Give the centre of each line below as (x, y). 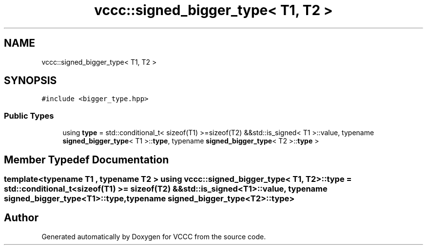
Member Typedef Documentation (87, 160)
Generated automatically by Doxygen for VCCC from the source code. (154, 236)
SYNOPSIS (30, 81)
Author (21, 218)
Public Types (29, 116)
